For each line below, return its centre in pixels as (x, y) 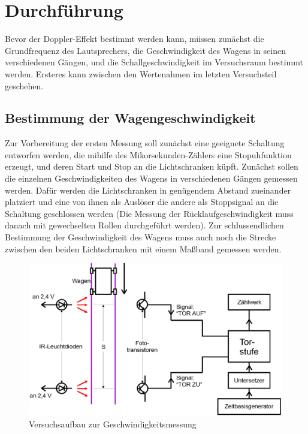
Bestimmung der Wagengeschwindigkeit (130, 118)
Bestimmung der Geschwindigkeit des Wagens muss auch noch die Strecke (141, 237)
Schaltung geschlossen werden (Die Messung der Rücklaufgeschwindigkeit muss (149, 213)
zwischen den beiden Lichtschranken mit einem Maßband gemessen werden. (143, 248)
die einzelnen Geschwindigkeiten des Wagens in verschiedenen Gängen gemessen (151, 178)
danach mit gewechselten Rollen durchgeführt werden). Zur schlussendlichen (144, 225)
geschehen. (24, 85)
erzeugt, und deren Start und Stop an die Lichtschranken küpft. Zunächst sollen (152, 166)
